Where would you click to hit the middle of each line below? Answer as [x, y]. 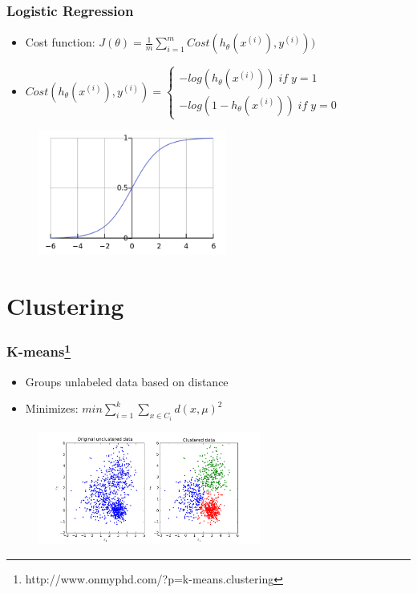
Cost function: [60, 42]
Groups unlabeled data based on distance [127, 381]
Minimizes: [52, 408]
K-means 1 [39, 351]
